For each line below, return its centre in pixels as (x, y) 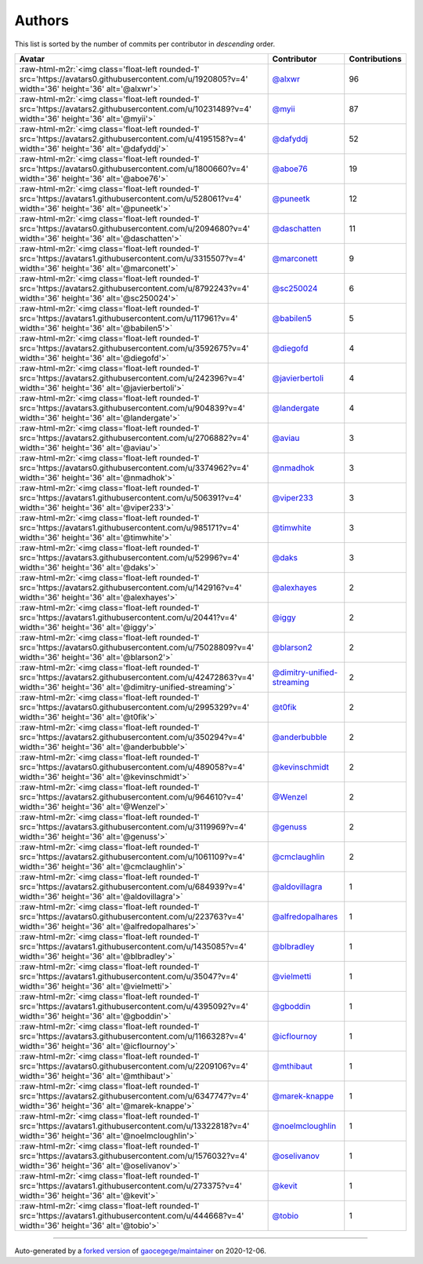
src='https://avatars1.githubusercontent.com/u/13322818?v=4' (134, 1126)
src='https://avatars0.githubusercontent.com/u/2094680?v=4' (135, 228)
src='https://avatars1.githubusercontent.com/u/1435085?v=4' (133, 946)
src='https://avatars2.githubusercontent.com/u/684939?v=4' (132, 887)
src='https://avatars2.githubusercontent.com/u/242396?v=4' (132, 378)
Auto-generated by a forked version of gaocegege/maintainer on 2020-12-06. (140, 1251)
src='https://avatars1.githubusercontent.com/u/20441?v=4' (128, 617)
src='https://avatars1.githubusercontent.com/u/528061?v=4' (130, 199)
